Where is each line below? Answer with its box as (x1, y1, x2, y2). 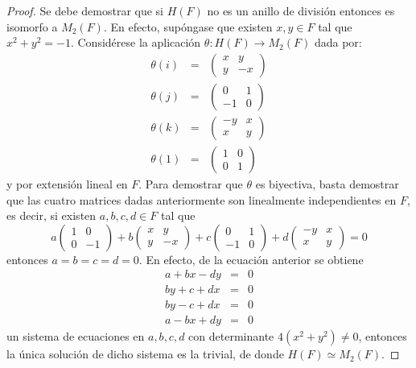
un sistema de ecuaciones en (6, 328, 145, 345)
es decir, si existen (6, 207, 97, 224)
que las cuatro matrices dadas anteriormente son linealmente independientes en (6, 191, 397, 208)
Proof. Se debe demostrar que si (6, 2, 163, 19)
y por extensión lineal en (6, 175, 128, 192)
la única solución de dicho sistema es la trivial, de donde (6, 345, 284, 362)
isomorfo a (6, 18, 58, 35)
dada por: (314, 34, 362, 51)
